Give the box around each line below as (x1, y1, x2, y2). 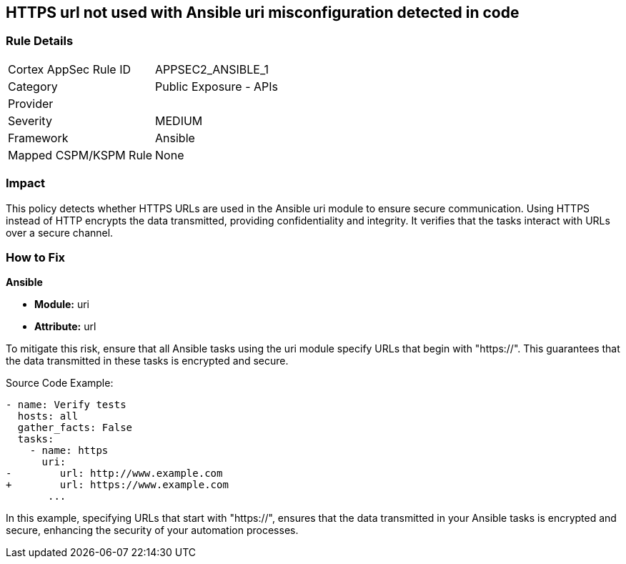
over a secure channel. (6, 226, 114, 239)
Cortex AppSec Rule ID (8, 61, 131, 76)
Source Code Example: (6, 377, 114, 390)
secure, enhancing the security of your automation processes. (6, 524, 299, 537)
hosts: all (17, 410, 79, 422)
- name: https (29, 445, 109, 457)
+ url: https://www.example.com (6, 479, 229, 491)
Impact (6, 176, 46, 191)
